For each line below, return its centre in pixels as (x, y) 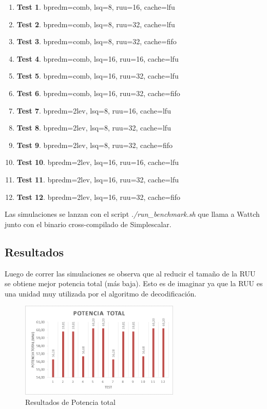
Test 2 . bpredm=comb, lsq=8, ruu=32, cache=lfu (96, 24)
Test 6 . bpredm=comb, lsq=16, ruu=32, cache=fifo (98, 93)
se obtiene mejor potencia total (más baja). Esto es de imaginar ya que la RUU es (134, 283)
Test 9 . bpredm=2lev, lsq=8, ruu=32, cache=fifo (95, 145)
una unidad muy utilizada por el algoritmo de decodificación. (101, 293)
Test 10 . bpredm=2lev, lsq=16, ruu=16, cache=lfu (98, 162)
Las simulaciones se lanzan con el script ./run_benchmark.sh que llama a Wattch (132, 214)
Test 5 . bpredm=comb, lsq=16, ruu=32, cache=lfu (98, 76)
